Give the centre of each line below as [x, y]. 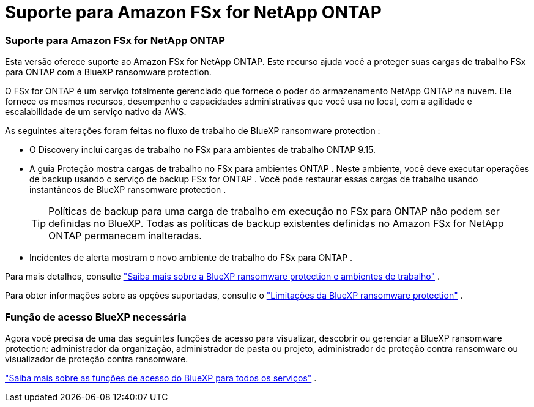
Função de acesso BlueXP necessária [96, 317]
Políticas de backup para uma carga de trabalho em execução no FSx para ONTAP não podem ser [274, 211]
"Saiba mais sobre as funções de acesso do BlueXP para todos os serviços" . [161, 378]
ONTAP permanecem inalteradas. [125, 236]
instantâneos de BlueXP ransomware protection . [128, 190]
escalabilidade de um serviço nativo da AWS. [96, 112]
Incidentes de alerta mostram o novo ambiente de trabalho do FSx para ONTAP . [191, 258]
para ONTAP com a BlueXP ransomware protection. [108, 72]
